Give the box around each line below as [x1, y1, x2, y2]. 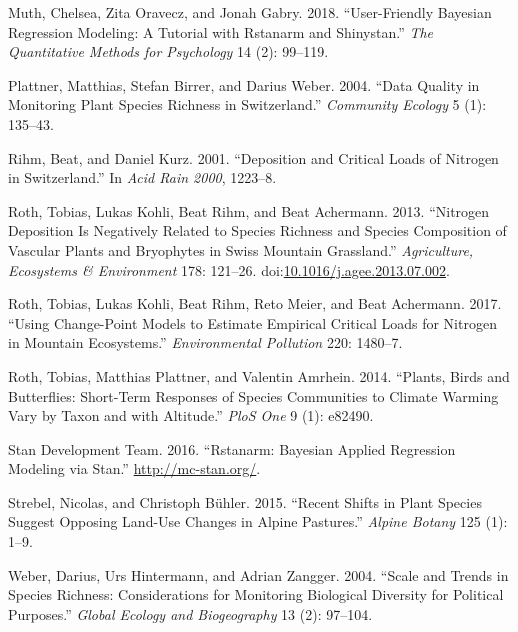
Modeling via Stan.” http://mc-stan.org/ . [8, 458, 261, 479]
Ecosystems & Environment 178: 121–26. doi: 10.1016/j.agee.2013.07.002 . [8, 259, 450, 280]
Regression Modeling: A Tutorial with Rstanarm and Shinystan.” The [8, 21, 434, 42]
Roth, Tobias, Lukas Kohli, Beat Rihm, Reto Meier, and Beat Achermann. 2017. [8, 293, 502, 314]
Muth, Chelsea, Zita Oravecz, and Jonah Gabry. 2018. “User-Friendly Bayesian [8, 2, 492, 22]
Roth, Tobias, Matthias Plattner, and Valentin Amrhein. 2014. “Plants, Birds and [8, 365, 510, 386]
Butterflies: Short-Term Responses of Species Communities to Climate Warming [8, 385, 499, 406]
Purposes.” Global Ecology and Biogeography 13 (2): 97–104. [8, 603, 373, 624]
